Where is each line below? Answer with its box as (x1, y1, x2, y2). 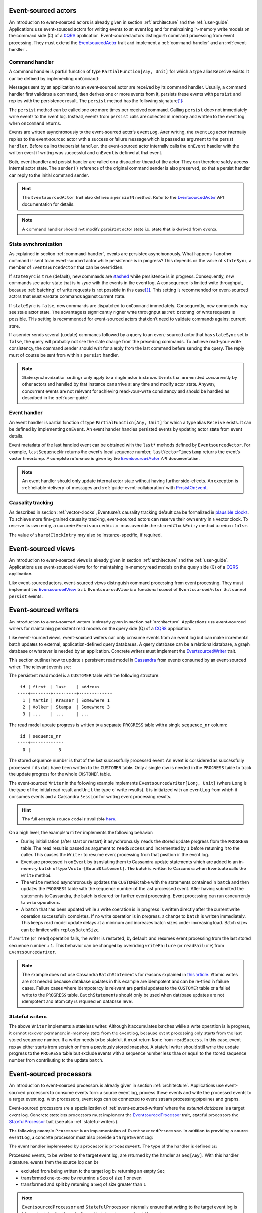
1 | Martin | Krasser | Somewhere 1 (22, 698, 110, 703)
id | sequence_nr (20, 733, 62, 739)
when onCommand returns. (9, 120, 62, 126)
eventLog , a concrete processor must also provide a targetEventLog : (9, 1134, 154, 1140)
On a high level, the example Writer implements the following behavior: (9, 830, 154, 836)
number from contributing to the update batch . (9, 1057, 104, 1063)
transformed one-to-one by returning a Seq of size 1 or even (21, 1175, 142, 1180)
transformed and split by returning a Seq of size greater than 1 (21, 1181, 146, 1187)
